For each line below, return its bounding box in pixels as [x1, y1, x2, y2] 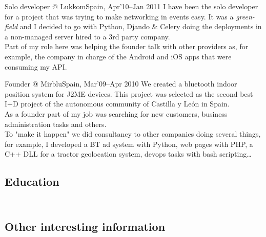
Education [5, 174, 59, 189]
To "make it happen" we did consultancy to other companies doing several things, [5, 128, 261, 139]
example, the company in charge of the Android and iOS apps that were [5, 51, 232, 61]
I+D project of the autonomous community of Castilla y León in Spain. [5, 98, 230, 109]
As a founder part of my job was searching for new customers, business [5, 108, 228, 119]
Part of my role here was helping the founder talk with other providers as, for [5, 41, 249, 52]
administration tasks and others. [5, 118, 107, 129]
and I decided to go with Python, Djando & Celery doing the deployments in [19, 21, 262, 32]
